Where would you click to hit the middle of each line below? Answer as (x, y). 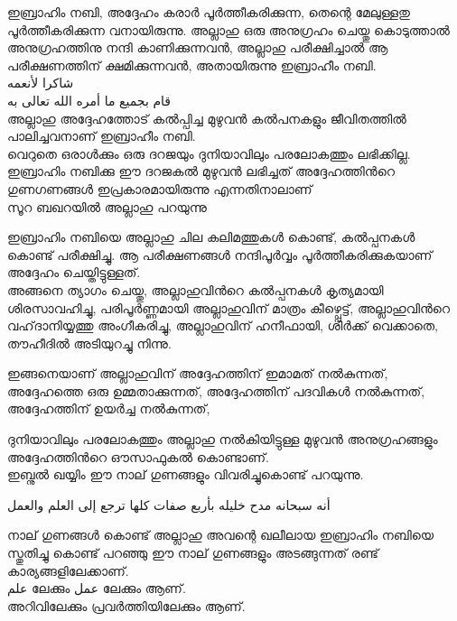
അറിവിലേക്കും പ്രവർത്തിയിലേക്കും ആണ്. (126, 605)
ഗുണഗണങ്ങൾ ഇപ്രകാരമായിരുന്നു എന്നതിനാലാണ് (160, 188)
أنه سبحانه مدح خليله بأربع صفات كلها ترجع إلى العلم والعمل (169, 504)
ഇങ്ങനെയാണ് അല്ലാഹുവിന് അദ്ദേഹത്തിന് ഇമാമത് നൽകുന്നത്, (198, 373)
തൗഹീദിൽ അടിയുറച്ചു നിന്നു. (89, 343)
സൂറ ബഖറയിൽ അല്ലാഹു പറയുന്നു (107, 206)
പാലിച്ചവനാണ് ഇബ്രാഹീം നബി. (102, 136)
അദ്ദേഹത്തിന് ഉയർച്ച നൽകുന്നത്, (109, 408)
